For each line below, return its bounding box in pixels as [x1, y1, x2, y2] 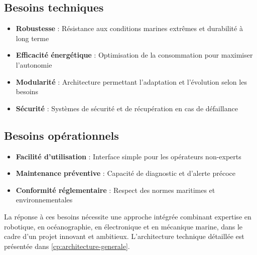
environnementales [16, 194, 73, 205]
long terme [16, 33, 49, 43]
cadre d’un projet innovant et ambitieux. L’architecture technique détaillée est [4, 231, 244, 241]
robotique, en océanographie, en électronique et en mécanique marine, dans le [4, 221, 243, 231]
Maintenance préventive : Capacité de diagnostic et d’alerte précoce [16, 168, 236, 178]
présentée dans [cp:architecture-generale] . [4, 240, 130, 251]
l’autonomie [16, 59, 52, 70]
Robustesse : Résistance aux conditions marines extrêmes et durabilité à [16, 23, 243, 34]
